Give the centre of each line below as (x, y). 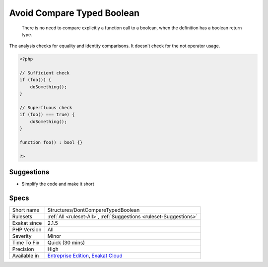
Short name (26, 210)
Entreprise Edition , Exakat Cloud (85, 256)
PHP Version (27, 230)
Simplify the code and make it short (58, 184)
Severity (22, 236)
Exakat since (27, 223)
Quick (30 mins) (66, 243)
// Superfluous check (46, 108)
